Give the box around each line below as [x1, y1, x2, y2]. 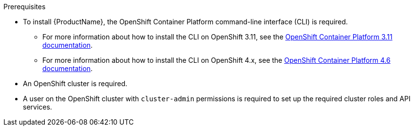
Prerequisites [3, 2, 46, 11]
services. [23, 103, 52, 111]
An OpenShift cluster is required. [23, 79, 128, 88]
